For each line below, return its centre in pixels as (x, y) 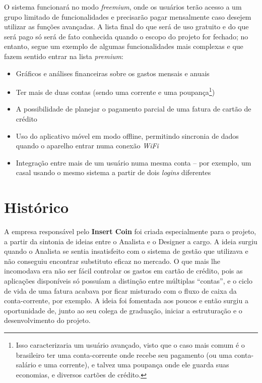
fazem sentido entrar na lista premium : (64, 56)
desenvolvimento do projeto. (47, 320)
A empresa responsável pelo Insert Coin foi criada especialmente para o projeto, (130, 231)
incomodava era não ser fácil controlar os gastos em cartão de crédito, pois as (123, 271)
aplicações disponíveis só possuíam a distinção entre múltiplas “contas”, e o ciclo (128, 281)
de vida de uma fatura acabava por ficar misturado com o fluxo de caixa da (120, 290)
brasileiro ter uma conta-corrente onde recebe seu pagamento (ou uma (124, 354)
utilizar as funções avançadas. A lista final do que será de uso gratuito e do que (126, 26)
